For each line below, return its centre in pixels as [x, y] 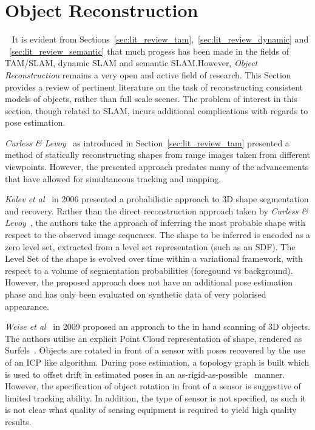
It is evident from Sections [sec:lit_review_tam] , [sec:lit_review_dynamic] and [160, 39]
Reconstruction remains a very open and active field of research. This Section [148, 74]
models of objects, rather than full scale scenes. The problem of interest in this [151, 99]
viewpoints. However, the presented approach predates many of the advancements [157, 167]
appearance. [27, 306]
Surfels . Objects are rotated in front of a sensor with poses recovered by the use [155, 350]
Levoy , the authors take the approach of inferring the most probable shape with [155, 223]
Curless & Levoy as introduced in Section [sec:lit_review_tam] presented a [147, 142]
